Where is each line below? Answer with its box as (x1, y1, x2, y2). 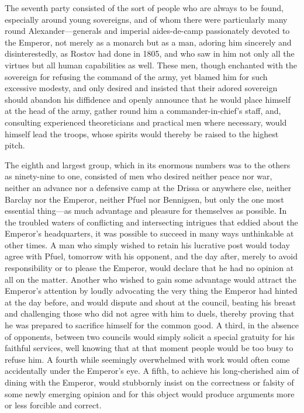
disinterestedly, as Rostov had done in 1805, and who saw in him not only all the (5, 47, 295, 60)
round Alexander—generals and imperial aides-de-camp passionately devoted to (5, 25, 290, 37)
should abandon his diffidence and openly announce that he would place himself (5, 93, 291, 105)
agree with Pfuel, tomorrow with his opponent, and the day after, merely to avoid (5, 250, 298, 262)
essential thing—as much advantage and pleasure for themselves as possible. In (5, 204, 287, 217)
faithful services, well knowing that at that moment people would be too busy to (5, 342, 293, 354)
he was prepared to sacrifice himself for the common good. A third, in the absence (5, 319, 299, 331)
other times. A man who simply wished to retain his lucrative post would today (5, 238, 290, 251)
